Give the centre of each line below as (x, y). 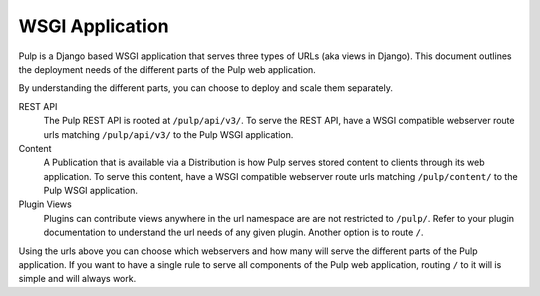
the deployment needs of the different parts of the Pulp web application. (167, 69)
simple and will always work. (77, 279)
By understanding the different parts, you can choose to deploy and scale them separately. (206, 88)
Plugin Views (45, 204)
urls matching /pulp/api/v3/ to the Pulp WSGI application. (168, 134)
